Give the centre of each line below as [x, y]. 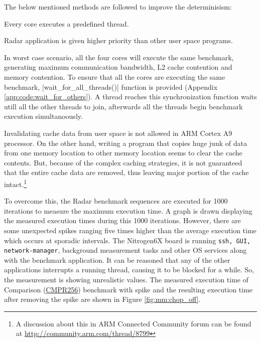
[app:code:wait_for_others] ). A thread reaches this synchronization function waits [130, 97]
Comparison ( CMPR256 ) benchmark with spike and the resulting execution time [128, 289]
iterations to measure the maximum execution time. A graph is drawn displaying [128, 210]
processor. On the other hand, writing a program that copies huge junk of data [125, 143]
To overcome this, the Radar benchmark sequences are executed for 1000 [116, 201]
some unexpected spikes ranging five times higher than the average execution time [130, 230]
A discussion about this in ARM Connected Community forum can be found [134, 323]
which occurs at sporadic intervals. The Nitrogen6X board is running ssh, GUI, [127, 240]
